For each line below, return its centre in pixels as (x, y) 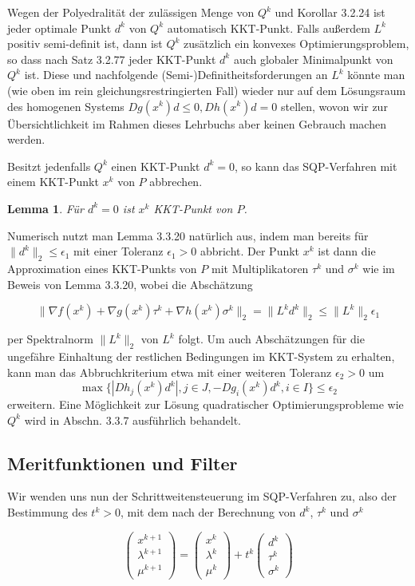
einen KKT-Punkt (156, 166)
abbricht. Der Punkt (250, 251)
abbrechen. (176, 182)
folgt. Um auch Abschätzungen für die (271, 339)
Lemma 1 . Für (46, 208)
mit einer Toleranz (119, 251)
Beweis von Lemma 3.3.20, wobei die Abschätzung (130, 284)
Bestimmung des (47, 512)
